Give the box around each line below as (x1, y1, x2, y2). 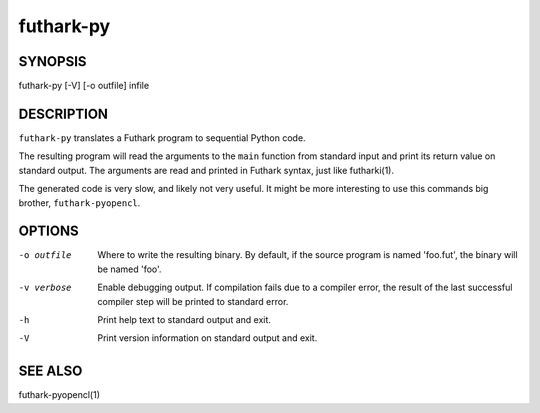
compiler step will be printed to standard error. (97, 295, 289, 307)
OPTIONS (18, 223, 79, 240)
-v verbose (18, 282, 72, 294)
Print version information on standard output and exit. (97, 332, 318, 344)
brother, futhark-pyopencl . (18, 196, 141, 209)
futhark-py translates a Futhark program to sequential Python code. (18, 131, 306, 144)
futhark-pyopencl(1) (18, 389, 100, 401)
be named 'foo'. (97, 263, 162, 275)
